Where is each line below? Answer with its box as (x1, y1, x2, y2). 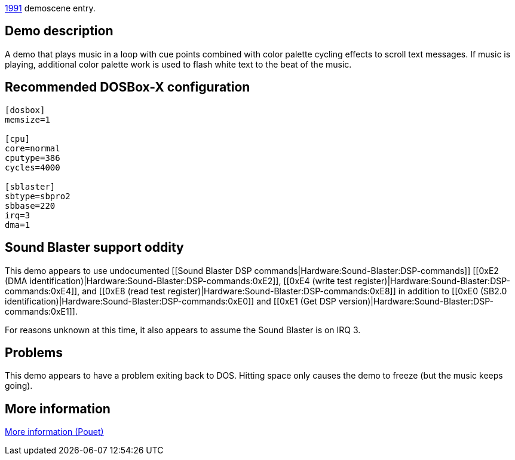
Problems (5, 345, 63, 360)
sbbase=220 (5, 200, 56, 211)
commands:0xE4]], (5, 285, 80, 296)
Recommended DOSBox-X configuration (5, 80, 250, 95)
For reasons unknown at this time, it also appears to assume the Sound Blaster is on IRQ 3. (5, 324, 361, 335)
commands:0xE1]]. (5, 306, 78, 316)
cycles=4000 (5, 162, 60, 172)
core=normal (5, 143, 60, 153)
